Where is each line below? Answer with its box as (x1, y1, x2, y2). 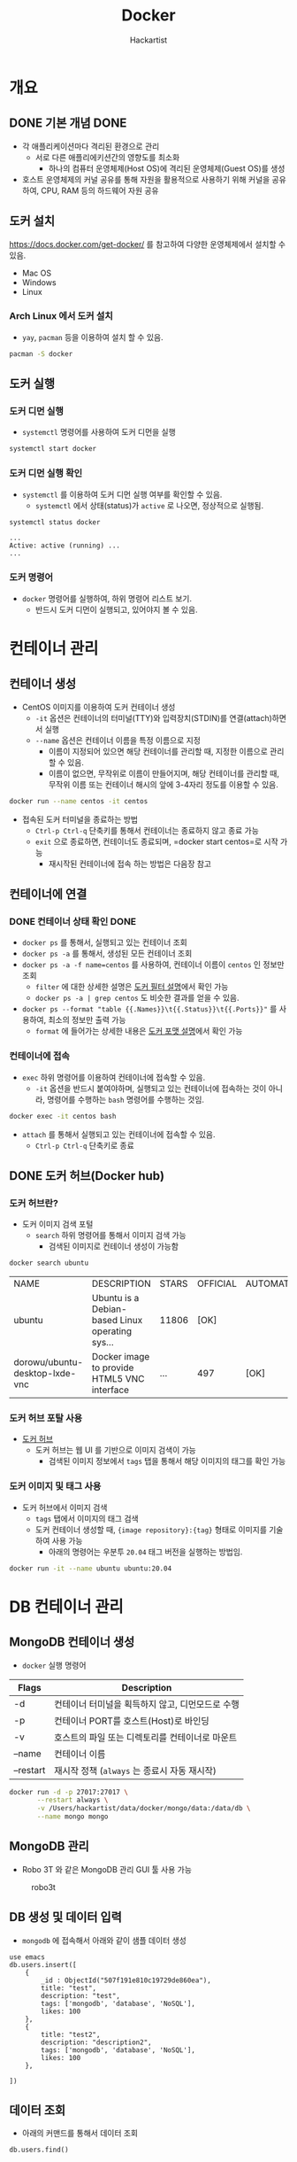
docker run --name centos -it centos (9, 796, 148, 806)
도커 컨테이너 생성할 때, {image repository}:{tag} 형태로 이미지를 (34, 1524, 268, 1535)
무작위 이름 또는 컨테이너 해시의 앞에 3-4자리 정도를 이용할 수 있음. (48, 779, 278, 789)
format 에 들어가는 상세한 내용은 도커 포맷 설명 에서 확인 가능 (34, 1026, 243, 1036)
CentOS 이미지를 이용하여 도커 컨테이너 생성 (21, 701, 176, 712)
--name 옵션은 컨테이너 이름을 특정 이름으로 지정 (34, 734, 202, 745)
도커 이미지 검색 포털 (21, 1219, 94, 1229)
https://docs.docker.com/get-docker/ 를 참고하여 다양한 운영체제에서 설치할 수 (9, 238, 286, 249)
